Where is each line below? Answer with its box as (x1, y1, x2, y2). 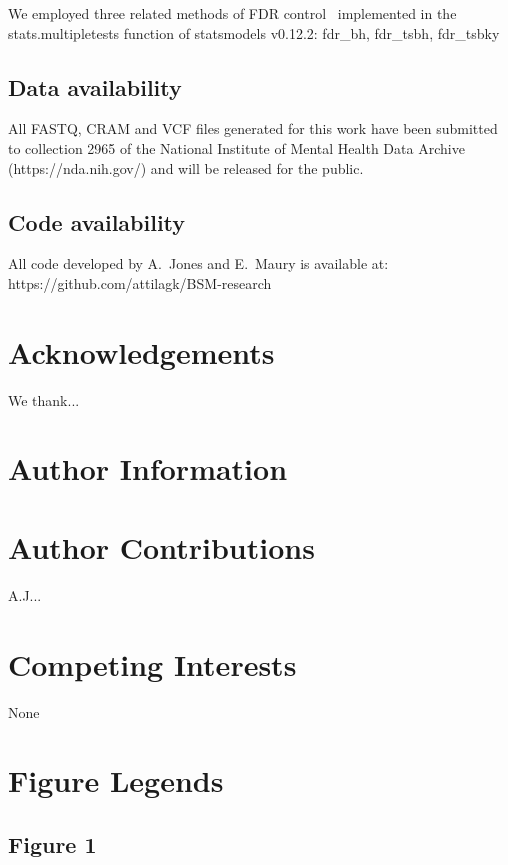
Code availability (8, 206, 186, 237)
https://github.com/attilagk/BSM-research (8, 272, 272, 293)
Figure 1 (8, 828, 97, 859)
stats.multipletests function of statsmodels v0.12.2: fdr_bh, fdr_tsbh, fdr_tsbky (8, 22, 500, 43)
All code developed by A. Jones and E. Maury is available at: (8, 253, 389, 274)
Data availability (8, 71, 182, 102)
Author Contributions (8, 526, 315, 567)
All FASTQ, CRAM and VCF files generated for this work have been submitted (8, 118, 498, 139)
